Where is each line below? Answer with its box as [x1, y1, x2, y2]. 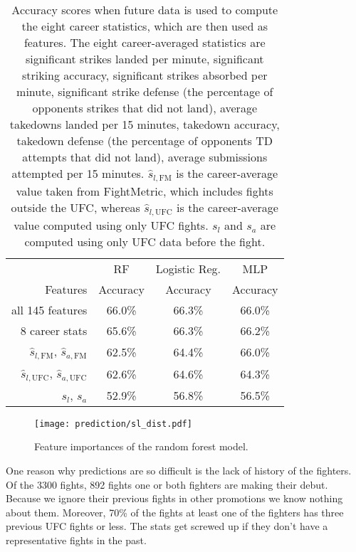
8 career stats [20, 322, 88, 339]
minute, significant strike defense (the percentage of [16, 83, 273, 100]
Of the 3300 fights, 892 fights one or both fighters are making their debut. [6, 477, 328, 492]
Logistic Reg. [155, 260, 221, 277]
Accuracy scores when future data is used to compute [11, 1, 278, 18]
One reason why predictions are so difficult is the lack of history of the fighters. [6, 463, 352, 477]
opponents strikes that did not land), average [32, 100, 257, 116]
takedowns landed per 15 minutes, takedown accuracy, [9, 116, 280, 132]
